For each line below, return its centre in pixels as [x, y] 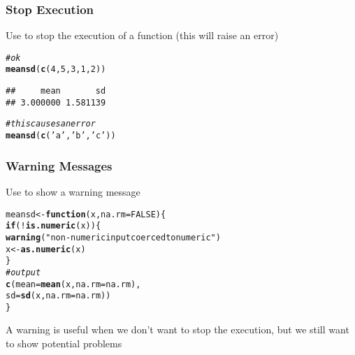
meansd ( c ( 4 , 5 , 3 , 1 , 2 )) [56, 70]
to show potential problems [64, 343]
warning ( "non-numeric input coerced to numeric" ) [113, 237]
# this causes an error [51, 124]
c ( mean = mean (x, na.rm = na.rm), [73, 284]
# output [23, 272]
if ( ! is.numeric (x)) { [53, 226]
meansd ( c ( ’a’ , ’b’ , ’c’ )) [61, 136]
